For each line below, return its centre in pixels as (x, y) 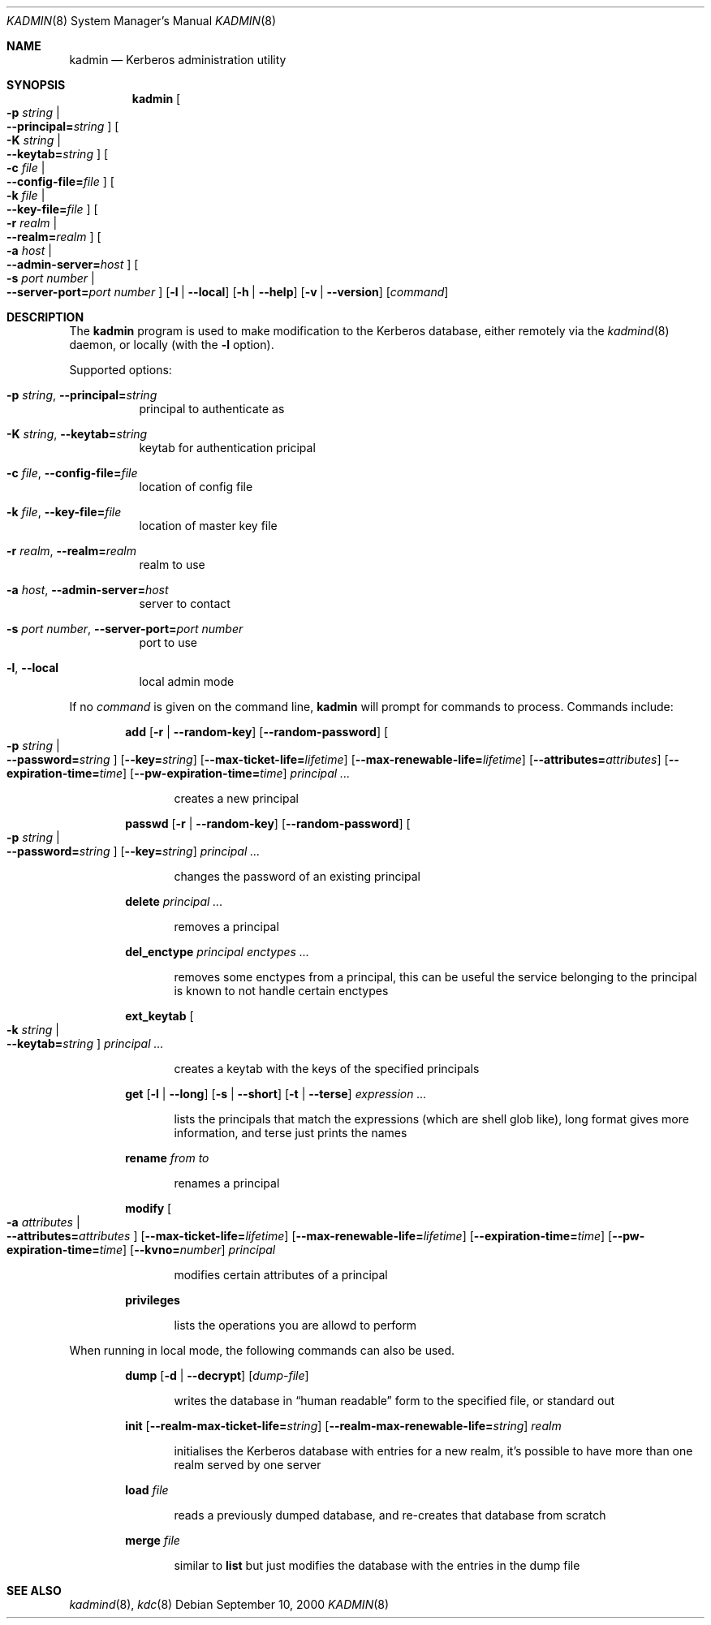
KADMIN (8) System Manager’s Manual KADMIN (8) (142, 21)
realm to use (172, 565)
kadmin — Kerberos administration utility (178, 60)
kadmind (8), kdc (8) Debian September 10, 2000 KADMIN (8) (229, 1604)
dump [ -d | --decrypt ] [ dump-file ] (217, 1375)
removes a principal (226, 927)
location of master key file (208, 526)
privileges (153, 1300)
